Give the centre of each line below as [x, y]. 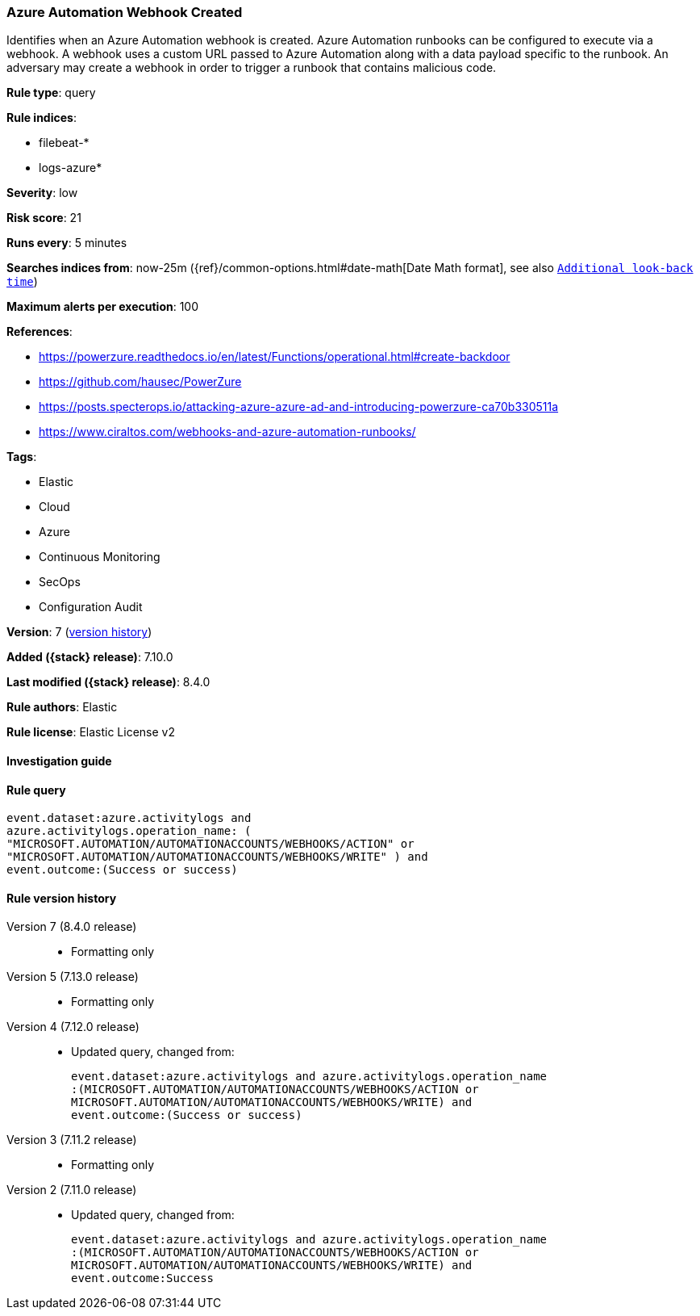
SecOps [60, 582]
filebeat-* [64, 143]
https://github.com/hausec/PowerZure [140, 382]
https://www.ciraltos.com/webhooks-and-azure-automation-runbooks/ [227, 432]
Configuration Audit [91, 607]
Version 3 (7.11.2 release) [72, 1140]
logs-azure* [71, 168]
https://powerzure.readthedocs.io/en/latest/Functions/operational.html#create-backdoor [275, 357]
